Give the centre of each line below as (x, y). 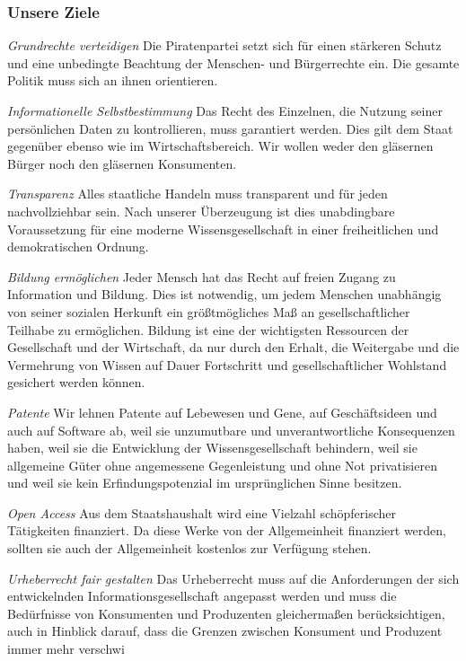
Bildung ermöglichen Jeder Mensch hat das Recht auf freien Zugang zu (202, 276)
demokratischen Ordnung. (78, 247)
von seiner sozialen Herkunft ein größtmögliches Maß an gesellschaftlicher (209, 311)
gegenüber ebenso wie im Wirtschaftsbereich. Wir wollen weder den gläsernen (220, 146)
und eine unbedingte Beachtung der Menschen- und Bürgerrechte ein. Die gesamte (233, 62)
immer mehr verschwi (66, 649)
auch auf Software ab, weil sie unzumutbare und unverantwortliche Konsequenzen (231, 430)
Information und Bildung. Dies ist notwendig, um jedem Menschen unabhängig (224, 294)
